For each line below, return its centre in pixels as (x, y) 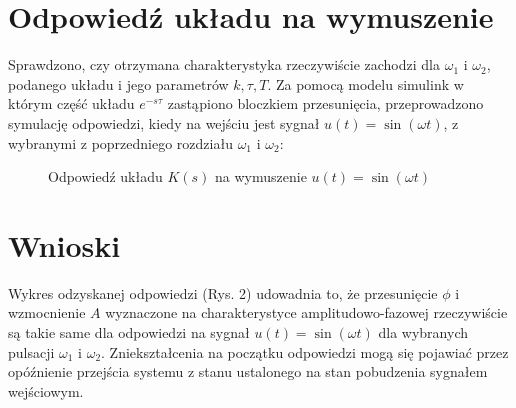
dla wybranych (423, 332)
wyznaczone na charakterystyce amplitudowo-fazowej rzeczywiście (306, 312)
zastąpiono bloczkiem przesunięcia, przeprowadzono (325, 103)
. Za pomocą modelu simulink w (365, 83)
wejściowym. (46, 390)
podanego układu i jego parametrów (118, 83)
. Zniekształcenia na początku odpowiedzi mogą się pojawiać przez (305, 351)
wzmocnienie (47, 312)
